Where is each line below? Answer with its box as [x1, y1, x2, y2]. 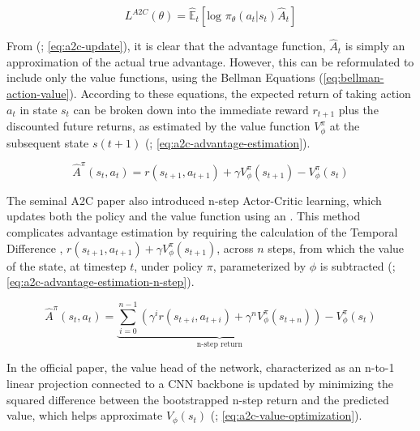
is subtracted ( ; [319, 257, 396, 274]
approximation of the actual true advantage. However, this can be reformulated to [6, 53, 414, 70]
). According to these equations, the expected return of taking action [69, 85, 411, 101]
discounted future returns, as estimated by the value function [6, 117, 311, 134]
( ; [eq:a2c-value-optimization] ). [210, 407, 362, 424]
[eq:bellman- [323, 69, 384, 86]
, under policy [134, 257, 204, 274]
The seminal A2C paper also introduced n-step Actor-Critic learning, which [6, 191, 382, 208]
